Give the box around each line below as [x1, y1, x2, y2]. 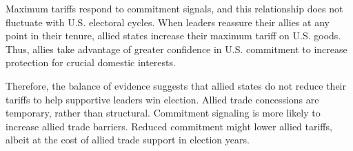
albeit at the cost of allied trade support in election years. [6, 132, 250, 147]
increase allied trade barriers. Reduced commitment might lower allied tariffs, [6, 119, 332, 133]
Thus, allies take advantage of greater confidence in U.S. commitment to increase [6, 41, 347, 56]
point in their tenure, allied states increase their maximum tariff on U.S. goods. [6, 28, 341, 43]
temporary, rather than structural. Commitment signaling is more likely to [6, 105, 321, 120]
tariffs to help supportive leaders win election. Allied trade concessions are [6, 92, 319, 106]
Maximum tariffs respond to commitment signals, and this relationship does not [6, 1, 343, 15]
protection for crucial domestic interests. [6, 55, 176, 70]
